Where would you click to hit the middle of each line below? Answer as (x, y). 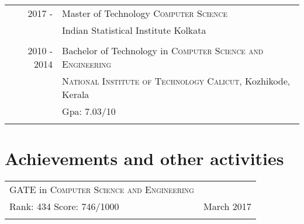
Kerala (76, 94)
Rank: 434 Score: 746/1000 (64, 206)
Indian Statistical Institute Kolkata (134, 30)
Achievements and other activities (144, 158)
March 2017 (227, 206)
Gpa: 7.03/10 (89, 111)
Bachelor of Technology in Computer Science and (163, 50)
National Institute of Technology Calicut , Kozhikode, (176, 81)
